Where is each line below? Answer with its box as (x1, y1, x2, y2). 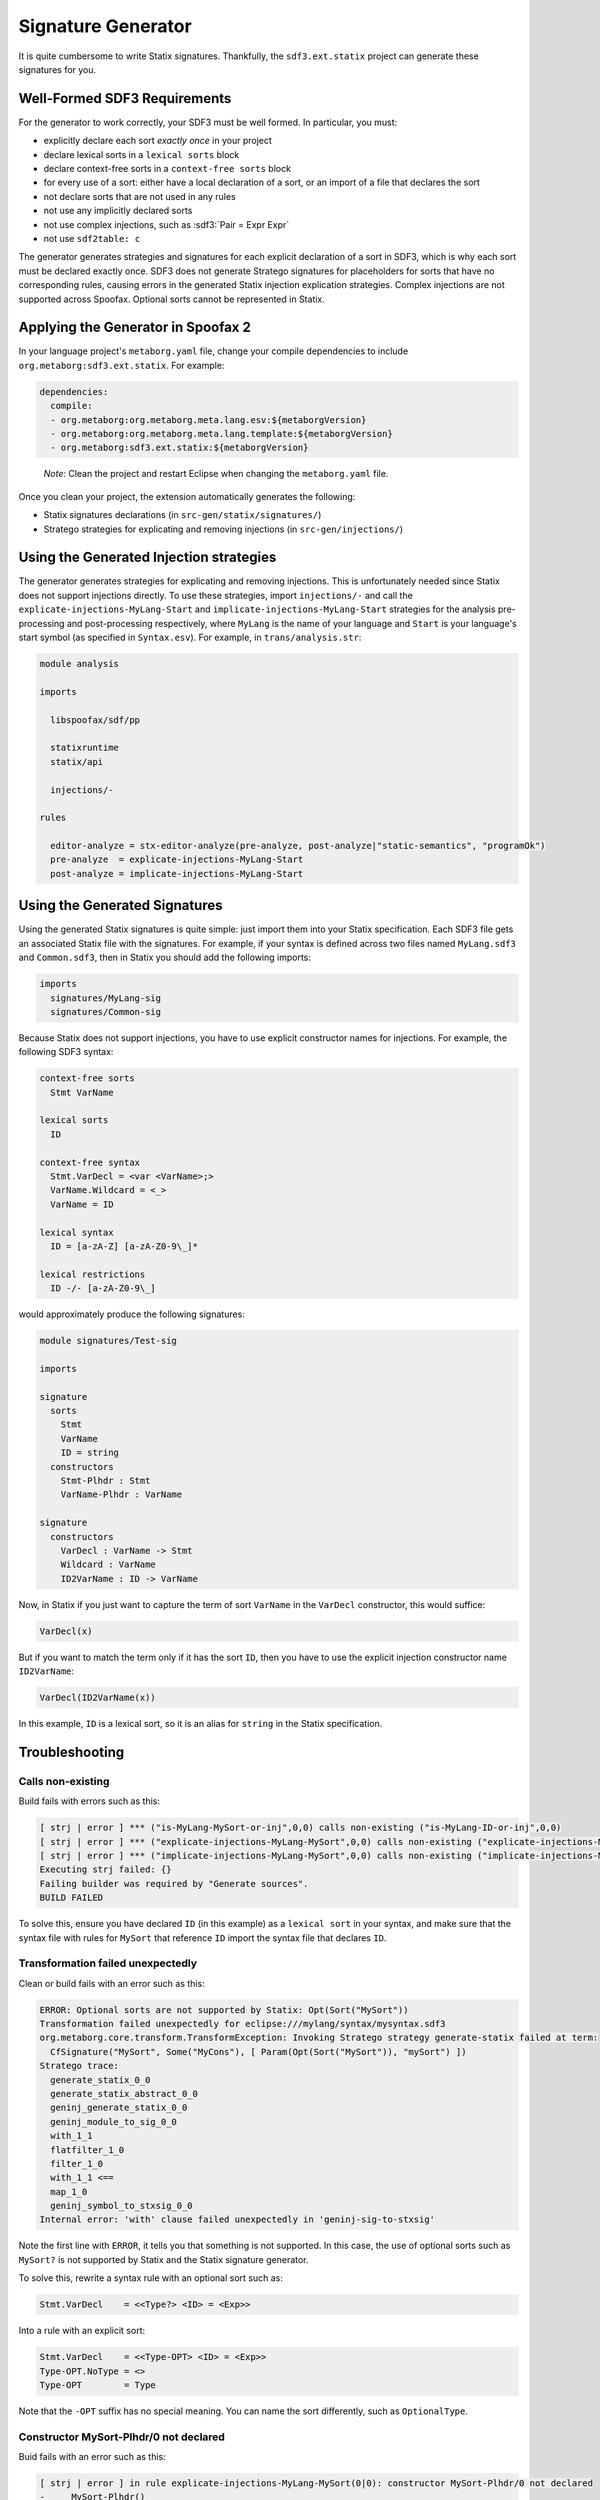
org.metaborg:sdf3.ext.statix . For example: (18, 359, 225, 371)
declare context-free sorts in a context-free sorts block (43, 163, 292, 175)
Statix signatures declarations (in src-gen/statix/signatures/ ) (43, 509, 322, 521)
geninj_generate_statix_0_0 (50, 2102, 188, 2114)
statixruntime (50, 742, 120, 754)
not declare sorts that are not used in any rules (43, 190, 236, 202)
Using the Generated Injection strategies (18, 549, 277, 566)
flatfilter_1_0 (50, 2144, 125, 2155)
